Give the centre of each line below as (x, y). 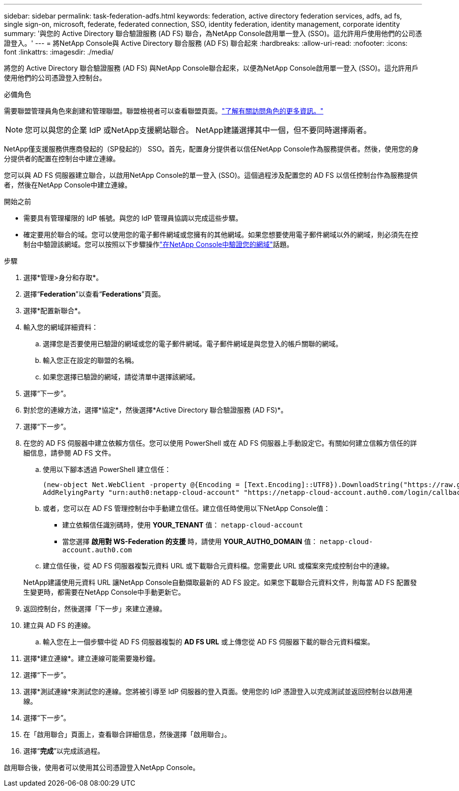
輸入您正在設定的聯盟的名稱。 (90, 360)
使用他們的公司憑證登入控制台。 (55, 78)
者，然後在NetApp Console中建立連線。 (68, 185)
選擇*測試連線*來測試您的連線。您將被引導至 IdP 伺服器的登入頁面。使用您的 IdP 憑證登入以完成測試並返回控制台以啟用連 (218, 691)
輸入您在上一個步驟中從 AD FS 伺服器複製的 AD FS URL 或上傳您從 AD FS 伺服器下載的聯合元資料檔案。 (209, 642)
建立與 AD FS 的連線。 (59, 625)
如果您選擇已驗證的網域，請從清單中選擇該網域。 (121, 377)
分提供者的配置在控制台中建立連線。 (62, 159)
